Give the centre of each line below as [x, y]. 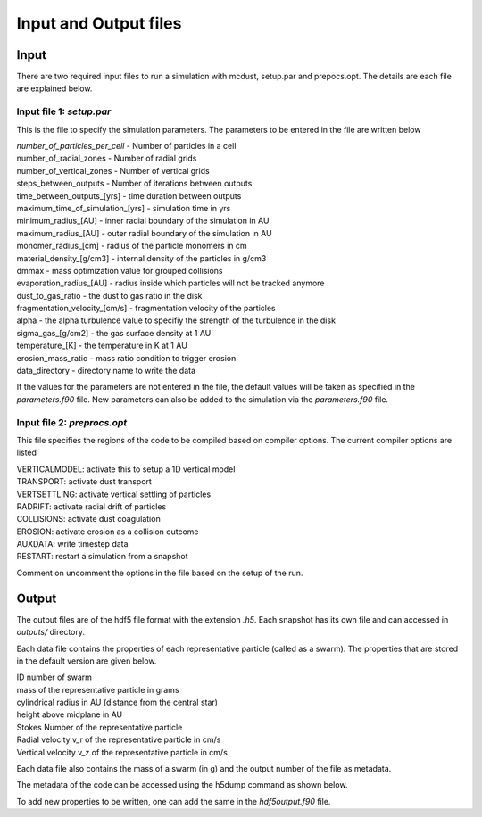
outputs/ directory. [50, 632]
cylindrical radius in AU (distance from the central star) [117, 702]
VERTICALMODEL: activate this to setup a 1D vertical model [126, 469]
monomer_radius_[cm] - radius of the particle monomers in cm [132, 246]
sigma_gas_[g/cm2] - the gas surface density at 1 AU [114, 333]
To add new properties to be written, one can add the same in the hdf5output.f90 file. [174, 801]
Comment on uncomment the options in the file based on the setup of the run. [160, 573]
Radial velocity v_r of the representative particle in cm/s [119, 739]
